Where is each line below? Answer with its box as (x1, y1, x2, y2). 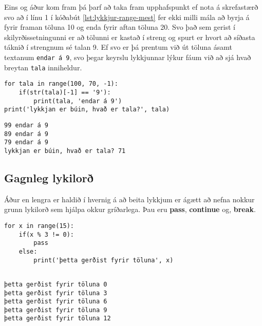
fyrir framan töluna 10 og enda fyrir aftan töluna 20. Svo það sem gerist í (4, 22, 235, 32)
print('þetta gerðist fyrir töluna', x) (33, 256, 174, 264)
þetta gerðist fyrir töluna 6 (4, 298, 107, 305)
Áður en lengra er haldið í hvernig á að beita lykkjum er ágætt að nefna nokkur (4, 194, 255, 204)
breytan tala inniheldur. (4, 62, 82, 72)
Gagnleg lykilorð (4, 169, 93, 185)
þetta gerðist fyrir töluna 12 (4, 315, 111, 322)
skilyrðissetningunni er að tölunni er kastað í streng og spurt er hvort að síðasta (4, 31, 255, 42)
